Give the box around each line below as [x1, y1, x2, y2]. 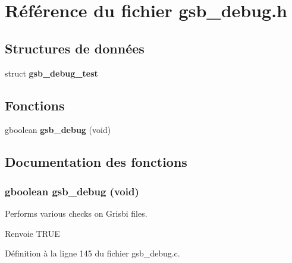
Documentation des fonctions [5, 153, 187, 171]
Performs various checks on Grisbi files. [5, 207, 147, 219]
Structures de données [5, 39, 145, 57]
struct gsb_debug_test [5, 66, 98, 79]
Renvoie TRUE [5, 227, 60, 239]
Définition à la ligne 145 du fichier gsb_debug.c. [5, 247, 180, 259]
